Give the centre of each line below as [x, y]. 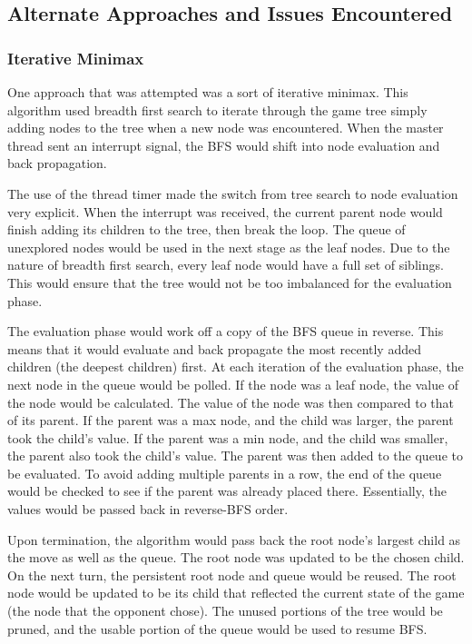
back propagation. [57, 163]
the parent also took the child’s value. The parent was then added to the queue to [235, 456]
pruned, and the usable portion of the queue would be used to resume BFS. [217, 628]
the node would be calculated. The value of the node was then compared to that [231, 402]
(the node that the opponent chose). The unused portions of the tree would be [225, 611]
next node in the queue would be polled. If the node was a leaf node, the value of [233, 384]
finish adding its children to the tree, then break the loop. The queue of [206, 229]
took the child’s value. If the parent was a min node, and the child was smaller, [228, 437]
